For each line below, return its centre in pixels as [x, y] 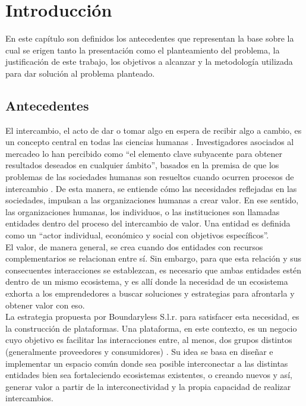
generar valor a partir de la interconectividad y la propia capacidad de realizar [148, 386]
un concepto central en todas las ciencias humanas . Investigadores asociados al [150, 142]
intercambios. [30, 398]
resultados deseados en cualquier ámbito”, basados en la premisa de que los [142, 165]
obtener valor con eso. [45, 305]
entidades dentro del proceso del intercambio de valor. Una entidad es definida [148, 223]
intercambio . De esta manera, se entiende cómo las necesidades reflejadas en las [151, 188]
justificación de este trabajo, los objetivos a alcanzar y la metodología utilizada [149, 62]
